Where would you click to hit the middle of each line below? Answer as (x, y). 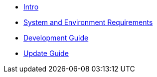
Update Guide (46, 53)
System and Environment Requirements (88, 22)
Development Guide (56, 38)
